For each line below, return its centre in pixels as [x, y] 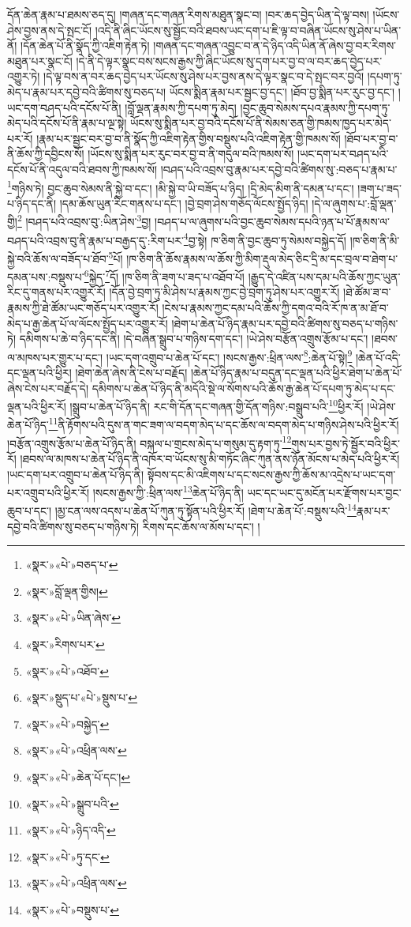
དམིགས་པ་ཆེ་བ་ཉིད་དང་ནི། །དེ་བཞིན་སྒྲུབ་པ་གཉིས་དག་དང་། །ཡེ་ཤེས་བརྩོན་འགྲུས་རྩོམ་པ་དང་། [194, 339]
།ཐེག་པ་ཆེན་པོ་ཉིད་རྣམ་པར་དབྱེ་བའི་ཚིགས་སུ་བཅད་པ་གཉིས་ [285, 323]
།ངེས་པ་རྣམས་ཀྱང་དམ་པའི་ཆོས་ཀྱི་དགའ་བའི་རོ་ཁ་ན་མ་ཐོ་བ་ [275, 307]
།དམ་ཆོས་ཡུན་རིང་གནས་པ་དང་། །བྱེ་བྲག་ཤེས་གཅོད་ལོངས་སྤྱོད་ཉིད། [184, 203]
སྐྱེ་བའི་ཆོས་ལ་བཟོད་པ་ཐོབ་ [58, 258]
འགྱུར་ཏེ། [24, 76]
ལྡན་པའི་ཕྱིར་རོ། [37, 406]
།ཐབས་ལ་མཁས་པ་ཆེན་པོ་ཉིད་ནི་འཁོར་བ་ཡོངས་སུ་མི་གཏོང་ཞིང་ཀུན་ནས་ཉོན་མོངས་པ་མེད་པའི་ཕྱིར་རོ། [210, 458]
